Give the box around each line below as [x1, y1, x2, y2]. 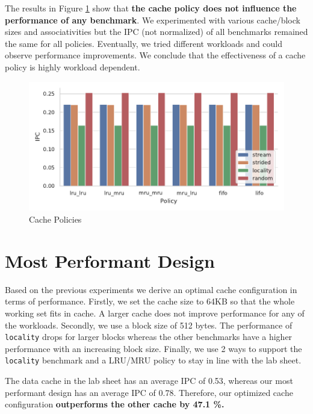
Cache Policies [29, 213, 82, 226]
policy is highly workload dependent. [5, 60, 140, 73]
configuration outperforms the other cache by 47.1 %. [5, 398, 225, 410]
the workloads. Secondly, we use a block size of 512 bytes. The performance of [5, 318, 293, 331]
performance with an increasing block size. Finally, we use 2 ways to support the [5, 342, 302, 354]
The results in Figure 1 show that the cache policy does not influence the [5, 2, 297, 14]
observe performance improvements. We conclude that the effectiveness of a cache [5, 49, 306, 61]
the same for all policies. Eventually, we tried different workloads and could [5, 37, 283, 49]
